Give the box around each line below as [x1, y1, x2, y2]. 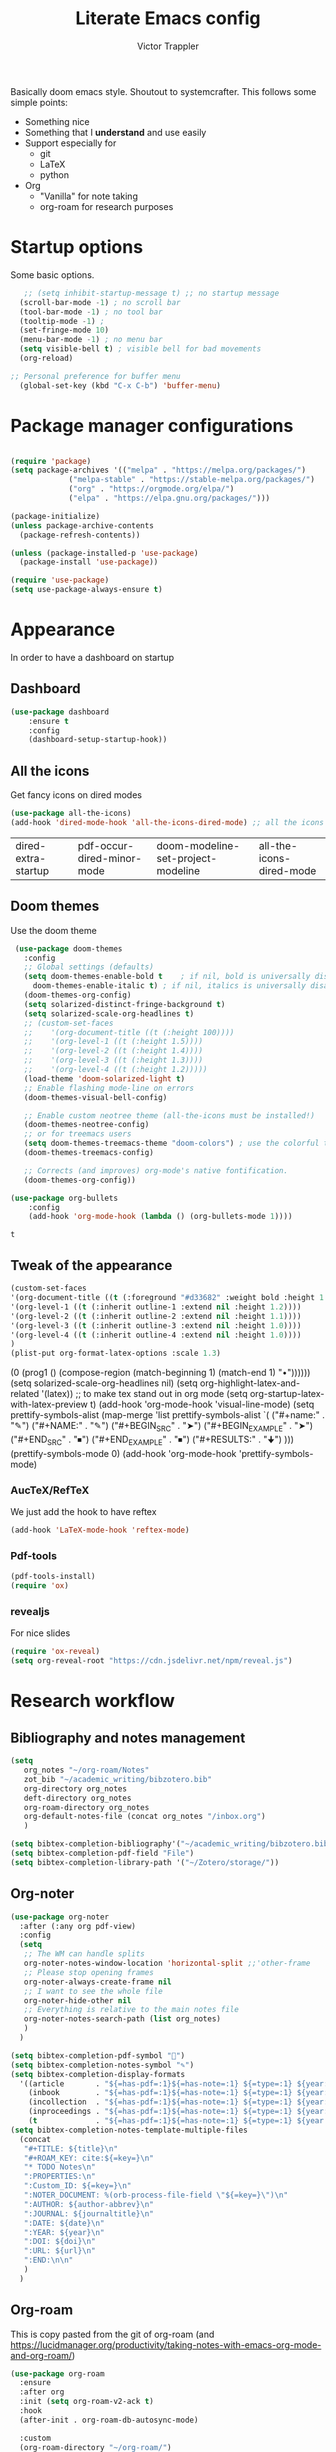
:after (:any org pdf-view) [19, 1921, 137, 1931]
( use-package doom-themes [14, 943, 123, 954]
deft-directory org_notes [23, 1793, 132, 1803]
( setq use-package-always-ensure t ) [10, 585, 163, 595]
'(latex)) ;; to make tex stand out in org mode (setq [41, 1388, 248, 1400]
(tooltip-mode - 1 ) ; [19, 316, 105, 326]
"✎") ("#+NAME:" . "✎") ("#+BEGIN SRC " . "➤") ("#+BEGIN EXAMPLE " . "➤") [10, 1420, 313, 1434]
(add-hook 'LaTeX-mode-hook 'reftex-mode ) [10, 1525, 190, 1536]
